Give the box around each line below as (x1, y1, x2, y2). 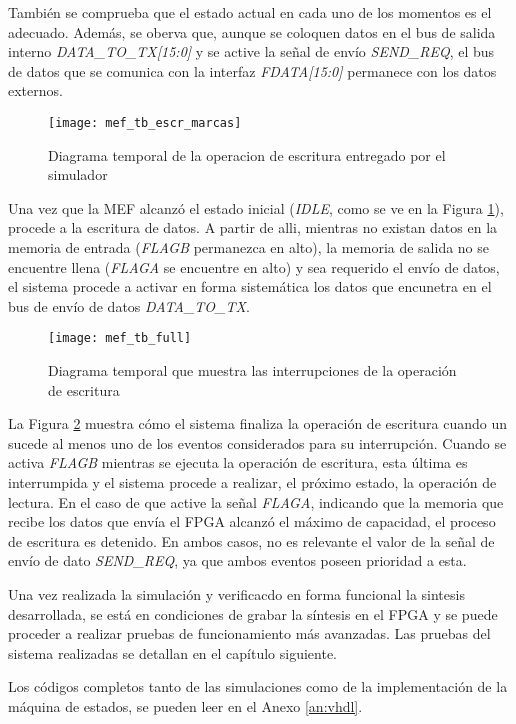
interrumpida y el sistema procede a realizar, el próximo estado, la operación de (8, 472, 497, 492)
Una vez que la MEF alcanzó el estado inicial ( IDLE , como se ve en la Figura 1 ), (8, 197, 504, 218)
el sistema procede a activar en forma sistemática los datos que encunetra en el (8, 276, 492, 297)
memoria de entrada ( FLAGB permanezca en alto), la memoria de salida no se (8, 237, 490, 257)
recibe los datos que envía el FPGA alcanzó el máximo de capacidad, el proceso (8, 511, 496, 532)
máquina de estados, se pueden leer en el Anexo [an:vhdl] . (8, 695, 363, 716)
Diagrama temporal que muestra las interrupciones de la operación (48, 360, 457, 381)
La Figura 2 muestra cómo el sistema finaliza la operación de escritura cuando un (8, 413, 508, 434)
